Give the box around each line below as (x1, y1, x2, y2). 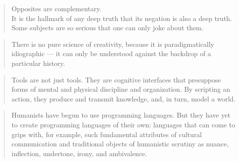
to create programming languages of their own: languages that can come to (11, 119, 235, 129)
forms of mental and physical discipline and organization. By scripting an (11, 84, 230, 94)
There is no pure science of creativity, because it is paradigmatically (11, 39, 214, 49)
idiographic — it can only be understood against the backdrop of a (11, 48, 211, 59)
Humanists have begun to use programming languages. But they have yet (11, 110, 231, 120)
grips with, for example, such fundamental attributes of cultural (11, 129, 202, 139)
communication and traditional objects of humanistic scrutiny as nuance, (11, 139, 229, 149)
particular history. (11, 58, 65, 68)
